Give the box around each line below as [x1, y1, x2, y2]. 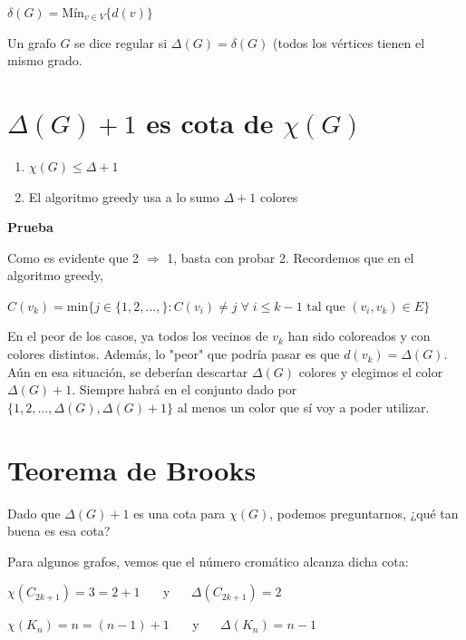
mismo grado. [7, 51, 83, 70]
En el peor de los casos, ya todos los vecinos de [7, 326, 268, 345]
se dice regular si [74, 33, 168, 52]
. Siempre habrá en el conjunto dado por [72, 380, 297, 399]
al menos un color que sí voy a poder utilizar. [177, 397, 430, 416]
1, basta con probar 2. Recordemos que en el [167, 247, 414, 267]
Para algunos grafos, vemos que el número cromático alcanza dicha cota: [7, 551, 409, 570]
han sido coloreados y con [287, 326, 431, 345]
